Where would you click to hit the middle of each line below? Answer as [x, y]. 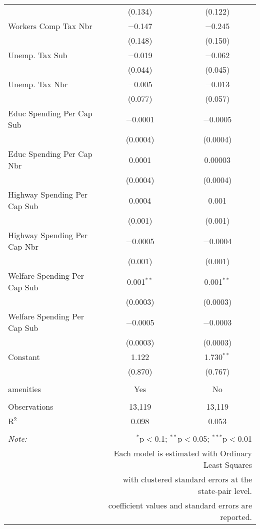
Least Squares [228, 465]
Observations [31, 406]
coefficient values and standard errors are [180, 505]
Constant [24, 357]
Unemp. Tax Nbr [38, 84]
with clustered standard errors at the [187, 479]
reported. [236, 517]
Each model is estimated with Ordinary [183, 453]
